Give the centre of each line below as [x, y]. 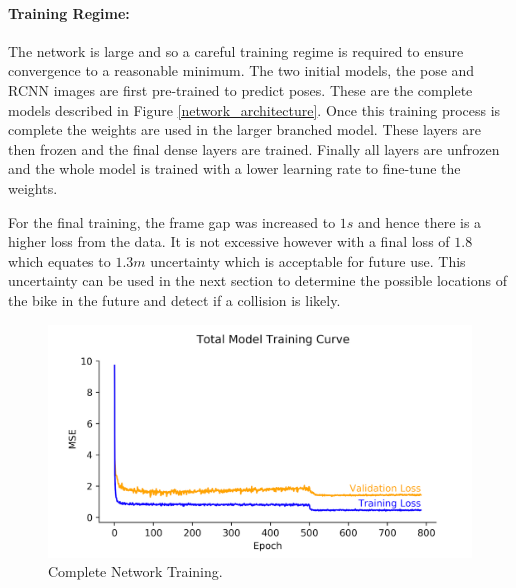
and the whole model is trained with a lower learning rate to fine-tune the [234, 168]
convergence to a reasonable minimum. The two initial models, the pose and [241, 70]
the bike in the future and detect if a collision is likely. [174, 299]
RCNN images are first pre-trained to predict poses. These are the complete [240, 89]
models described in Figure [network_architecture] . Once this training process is [254, 109]
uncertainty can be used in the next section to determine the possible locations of [257, 280]
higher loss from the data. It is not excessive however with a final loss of [229, 241]
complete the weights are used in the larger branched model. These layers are [244, 129]
